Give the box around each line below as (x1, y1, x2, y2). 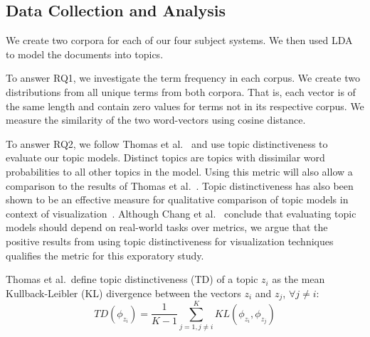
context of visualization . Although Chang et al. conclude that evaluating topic (6, 205, 356, 220)
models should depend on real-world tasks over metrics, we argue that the (6, 220, 328, 235)
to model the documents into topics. (6, 46, 164, 61)
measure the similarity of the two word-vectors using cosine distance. (6, 112, 306, 127)
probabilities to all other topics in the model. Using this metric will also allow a (6, 164, 353, 178)
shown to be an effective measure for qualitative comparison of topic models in (6, 192, 349, 207)
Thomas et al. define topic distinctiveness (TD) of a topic (6, 272, 258, 287)
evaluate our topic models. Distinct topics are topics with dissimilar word (6, 150, 325, 165)
